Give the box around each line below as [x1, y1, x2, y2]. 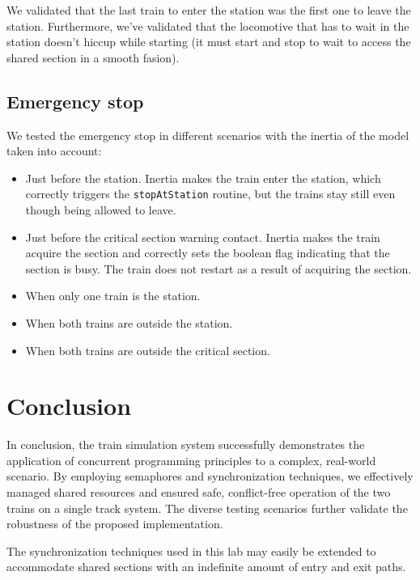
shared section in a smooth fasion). [6, 49, 180, 66]
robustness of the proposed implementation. [6, 515, 223, 532]
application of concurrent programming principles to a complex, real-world [6, 451, 376, 468]
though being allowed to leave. [25, 201, 176, 218]
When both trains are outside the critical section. [25, 341, 270, 358]
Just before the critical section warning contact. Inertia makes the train [25, 228, 380, 245]
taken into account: [6, 142, 102, 159]
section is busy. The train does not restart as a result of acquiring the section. [25, 260, 412, 277]
